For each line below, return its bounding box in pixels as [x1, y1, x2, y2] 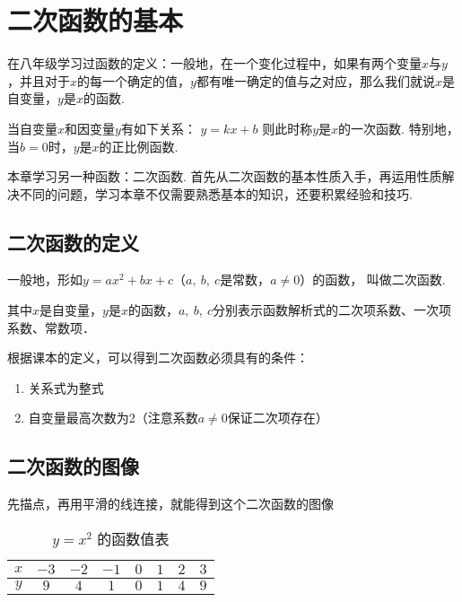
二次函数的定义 [7, 228, 139, 256]
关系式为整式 [28, 378, 104, 397]
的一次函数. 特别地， [338, 118, 459, 137]
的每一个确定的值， [77, 71, 191, 90]
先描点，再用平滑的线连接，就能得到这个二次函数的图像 [7, 494, 334, 513]
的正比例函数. [99, 136, 179, 155]
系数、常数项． [7, 318, 95, 336]
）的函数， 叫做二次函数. [300, 270, 446, 289]
